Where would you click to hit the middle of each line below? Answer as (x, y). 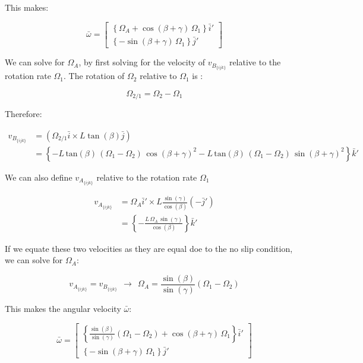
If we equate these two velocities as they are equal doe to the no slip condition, (149, 248)
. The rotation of (94, 76)
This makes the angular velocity (63, 309)
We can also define (39, 177)
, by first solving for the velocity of (142, 62)
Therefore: (23, 114)
